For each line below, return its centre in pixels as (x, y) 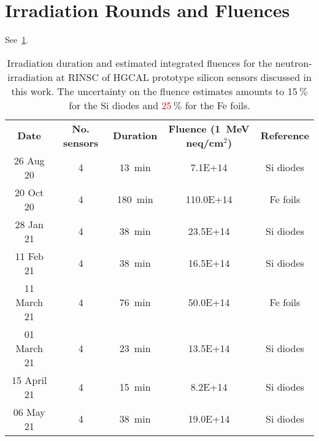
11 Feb (29, 256)
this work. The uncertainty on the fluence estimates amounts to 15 (154, 91)
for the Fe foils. (217, 105)
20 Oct (29, 192)
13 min (135, 167)
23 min (135, 348)
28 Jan (29, 224)
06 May (29, 412)
